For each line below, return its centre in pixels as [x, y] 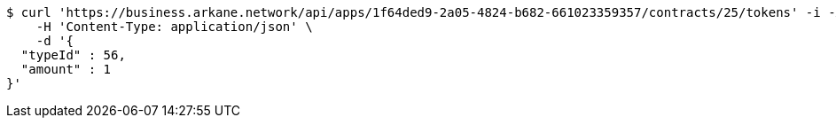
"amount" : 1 [66, 69]
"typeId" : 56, [73, 55]
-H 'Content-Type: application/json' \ [174, 27]
